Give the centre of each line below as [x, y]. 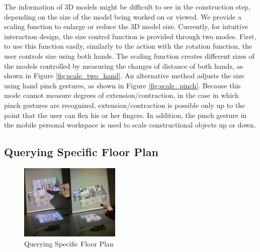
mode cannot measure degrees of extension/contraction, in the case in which [121, 95]
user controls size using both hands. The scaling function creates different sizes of [129, 55]
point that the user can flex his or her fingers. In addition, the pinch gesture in [125, 115]
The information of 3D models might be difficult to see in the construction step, [127, 7]
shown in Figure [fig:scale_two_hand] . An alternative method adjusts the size [124, 76]
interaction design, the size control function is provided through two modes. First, [130, 36]
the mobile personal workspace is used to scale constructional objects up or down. [130, 125]
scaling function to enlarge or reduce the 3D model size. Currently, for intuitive [126, 26]
